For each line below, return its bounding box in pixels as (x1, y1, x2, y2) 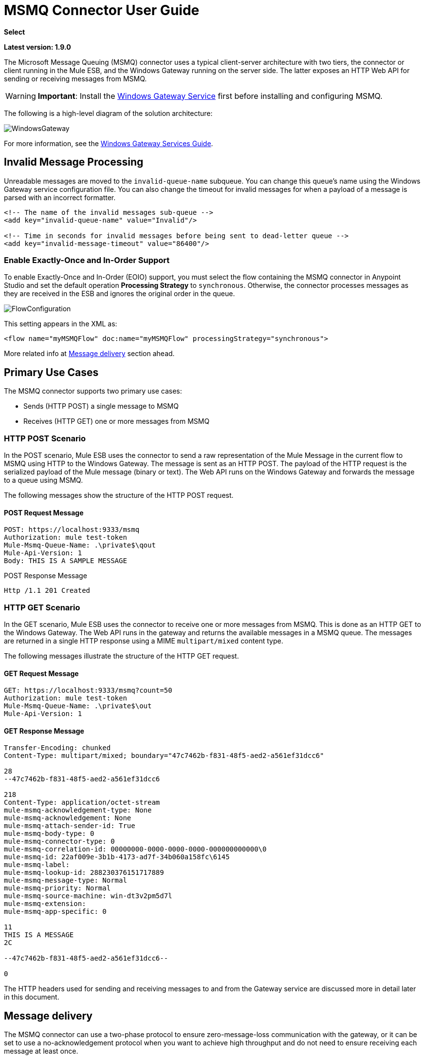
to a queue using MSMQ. (4, 475, 83, 484)
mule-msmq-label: (4, 861, 70, 869)
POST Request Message (4, 508, 84, 517)
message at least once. (4, 1047, 78, 1056)
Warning (5, 91, 36, 101)
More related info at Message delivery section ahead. (4, 349, 175, 358)
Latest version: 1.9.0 (4, 42, 71, 51)
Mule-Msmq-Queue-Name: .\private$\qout (4, 541, 156, 549)
